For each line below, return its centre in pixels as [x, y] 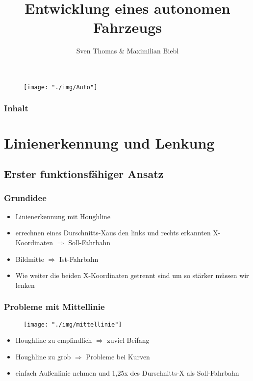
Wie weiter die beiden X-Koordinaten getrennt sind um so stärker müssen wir [132, 275]
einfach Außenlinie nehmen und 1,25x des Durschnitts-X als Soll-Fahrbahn [127, 373]
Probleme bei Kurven [118, 356]
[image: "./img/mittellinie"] [73, 324]
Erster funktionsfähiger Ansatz [84, 174]
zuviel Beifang [128, 340]
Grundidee [25, 198]
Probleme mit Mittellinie [54, 307]
